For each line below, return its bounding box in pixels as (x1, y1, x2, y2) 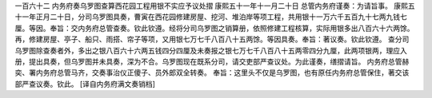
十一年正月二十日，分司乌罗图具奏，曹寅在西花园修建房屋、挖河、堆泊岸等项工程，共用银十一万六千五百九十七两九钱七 (14, 12, 407, 22)
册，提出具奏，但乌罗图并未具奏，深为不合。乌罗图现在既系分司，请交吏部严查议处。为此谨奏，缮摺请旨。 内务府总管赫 (14, 57, 410, 66)
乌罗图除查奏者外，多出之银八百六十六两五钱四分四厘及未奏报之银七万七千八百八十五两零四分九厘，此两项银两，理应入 (14, 45, 407, 55)
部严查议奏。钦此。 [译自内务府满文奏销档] (14, 79, 156, 88)
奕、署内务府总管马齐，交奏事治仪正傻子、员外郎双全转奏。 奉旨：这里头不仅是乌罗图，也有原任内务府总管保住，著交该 (14, 68, 410, 77)
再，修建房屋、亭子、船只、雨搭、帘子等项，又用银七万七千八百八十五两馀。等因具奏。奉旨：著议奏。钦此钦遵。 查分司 (14, 34, 410, 44)
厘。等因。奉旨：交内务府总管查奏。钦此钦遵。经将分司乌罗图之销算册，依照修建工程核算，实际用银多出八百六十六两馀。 (14, 23, 414, 33)
